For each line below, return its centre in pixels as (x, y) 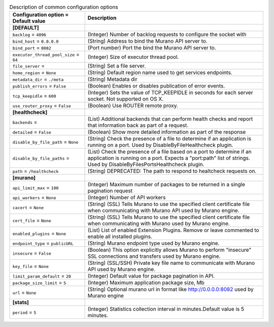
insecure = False (32, 253)
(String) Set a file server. (117, 66)
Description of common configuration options (64, 7)
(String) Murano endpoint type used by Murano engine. (153, 243)
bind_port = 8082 (32, 48)
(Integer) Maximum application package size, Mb (146, 283)
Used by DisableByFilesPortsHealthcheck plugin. (146, 164)
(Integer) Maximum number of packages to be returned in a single (166, 185)
